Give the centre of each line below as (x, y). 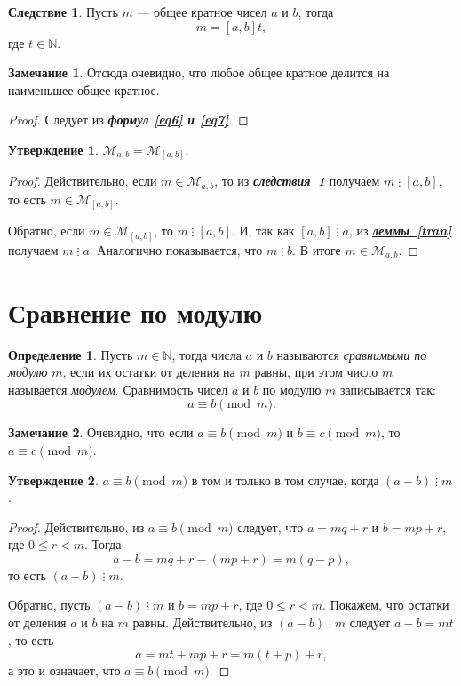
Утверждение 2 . (53, 479)
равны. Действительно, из (203, 622)
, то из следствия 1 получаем (297, 181)
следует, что (270, 526)
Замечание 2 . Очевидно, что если (101, 432)
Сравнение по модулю (135, 311)
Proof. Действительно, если (83, 181)
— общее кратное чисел (202, 12)
